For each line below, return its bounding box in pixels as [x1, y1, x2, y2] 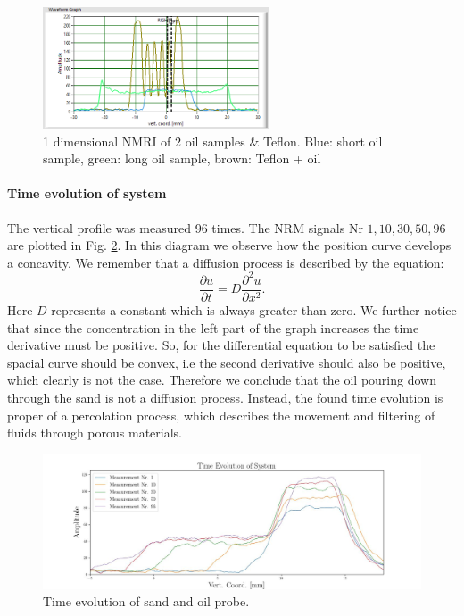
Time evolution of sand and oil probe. [43, 592, 250, 611]
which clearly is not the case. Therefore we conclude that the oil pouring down [7, 370, 436, 389]
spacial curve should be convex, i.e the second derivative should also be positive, [7, 353, 446, 371]
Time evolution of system [7, 184, 167, 203]
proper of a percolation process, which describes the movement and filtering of [7, 405, 435, 424]
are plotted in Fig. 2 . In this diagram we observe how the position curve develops [7, 236, 452, 254]
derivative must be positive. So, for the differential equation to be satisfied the [7, 336, 435, 354]
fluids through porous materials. [7, 423, 182, 442]
